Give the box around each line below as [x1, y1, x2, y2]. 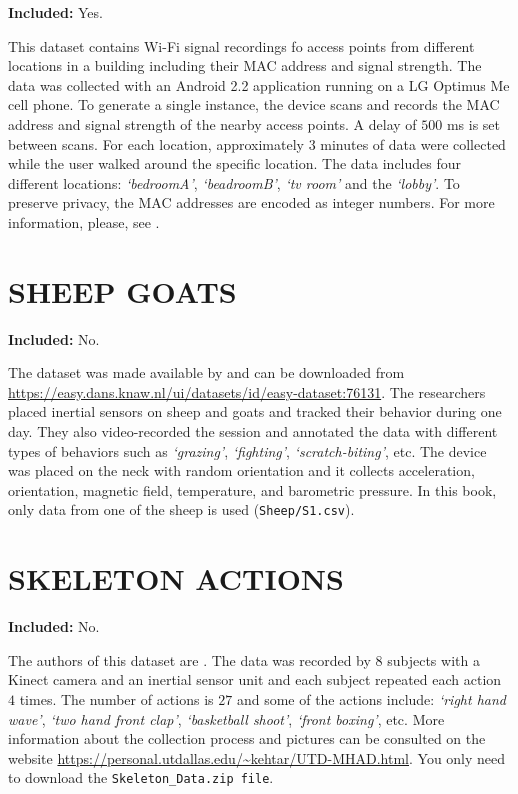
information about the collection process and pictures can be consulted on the [8, 728, 486, 749]
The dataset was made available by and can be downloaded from [8, 362, 405, 383]
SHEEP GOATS [8, 270, 237, 311]
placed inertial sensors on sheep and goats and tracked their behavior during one [8, 401, 502, 422]
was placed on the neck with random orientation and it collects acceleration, [8, 460, 475, 481]
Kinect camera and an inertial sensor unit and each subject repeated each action [8, 669, 502, 690]
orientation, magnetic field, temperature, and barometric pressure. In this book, [8, 479, 497, 500]
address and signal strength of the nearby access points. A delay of [8, 113, 417, 134]
